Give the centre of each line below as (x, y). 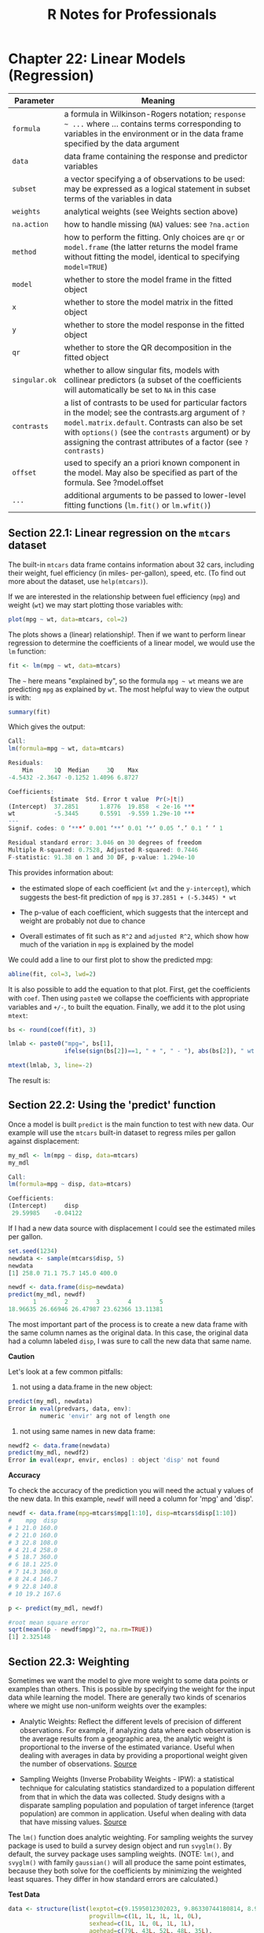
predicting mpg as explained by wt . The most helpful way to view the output (129, 689)
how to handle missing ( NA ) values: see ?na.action (157, 224)
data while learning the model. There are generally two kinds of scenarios (127, 1697)
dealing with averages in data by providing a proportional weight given (133, 1755)
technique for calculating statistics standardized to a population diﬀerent (137, 1788)
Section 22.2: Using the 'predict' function (112, 1105)
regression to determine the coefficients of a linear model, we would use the (132, 642)
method (24, 251)
